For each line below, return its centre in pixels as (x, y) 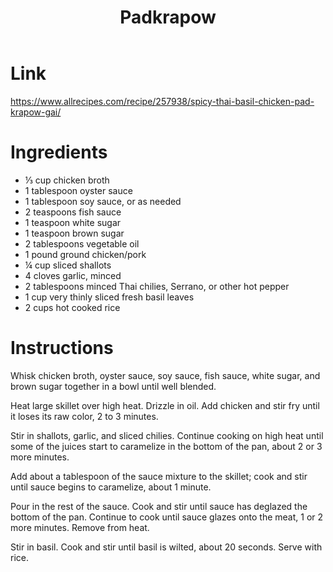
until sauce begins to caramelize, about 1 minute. (111, 487)
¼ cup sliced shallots (68, 265)
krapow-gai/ (36, 112)
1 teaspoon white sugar (73, 222)
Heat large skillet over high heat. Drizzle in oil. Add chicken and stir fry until (165, 405)
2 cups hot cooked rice (72, 307)
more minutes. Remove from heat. (80, 527)
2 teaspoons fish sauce (73, 212)
